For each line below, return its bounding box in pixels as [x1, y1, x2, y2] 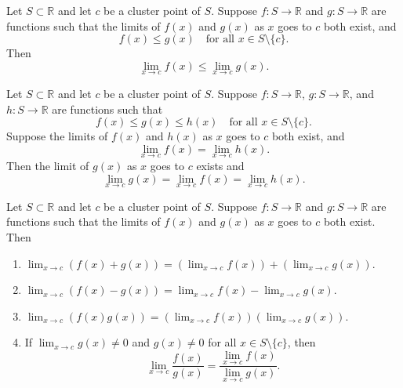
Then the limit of [6, 158, 89, 173]
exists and [196, 158, 245, 173]
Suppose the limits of [6, 128, 108, 144]
